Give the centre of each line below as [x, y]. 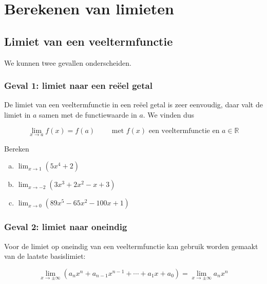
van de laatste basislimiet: [45, 256]
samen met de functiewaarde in [88, 114]
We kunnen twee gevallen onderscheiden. [68, 62]
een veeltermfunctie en [184, 131]
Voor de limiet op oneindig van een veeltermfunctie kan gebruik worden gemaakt [131, 246]
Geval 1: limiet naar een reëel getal [78, 86]
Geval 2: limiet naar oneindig [66, 227]
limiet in [17, 114]
